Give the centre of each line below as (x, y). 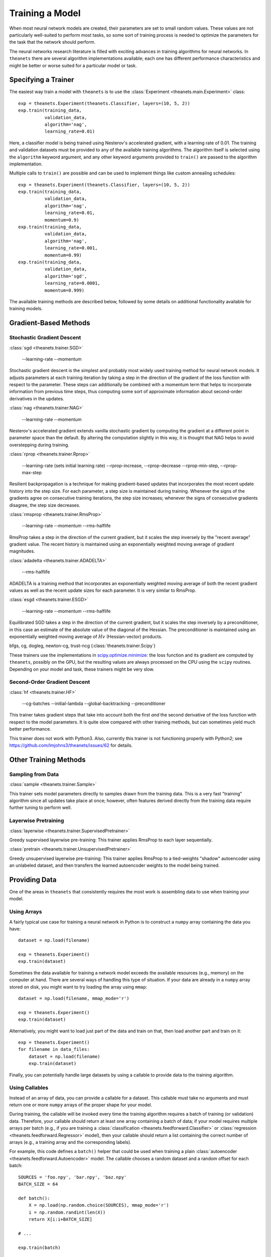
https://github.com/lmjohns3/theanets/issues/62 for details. (71, 745)
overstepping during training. (39, 444)
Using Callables (29, 1088)
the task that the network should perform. (52, 42)
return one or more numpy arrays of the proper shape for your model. (81, 1105)
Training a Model (45, 13)
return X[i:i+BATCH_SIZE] (60, 1219)
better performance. (30, 729)
